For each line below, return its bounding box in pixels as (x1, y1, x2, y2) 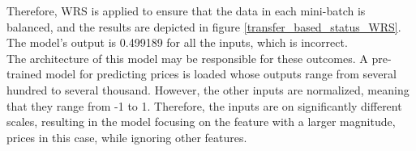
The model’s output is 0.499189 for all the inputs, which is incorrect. (6, 34, 348, 51)
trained (6, 65, 42, 82)
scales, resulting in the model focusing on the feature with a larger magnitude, (6, 113, 396, 130)
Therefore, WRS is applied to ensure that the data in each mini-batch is (6, 2, 366, 19)
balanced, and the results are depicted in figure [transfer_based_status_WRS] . (6, 18, 401, 35)
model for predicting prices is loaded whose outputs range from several (45, 65, 397, 82)
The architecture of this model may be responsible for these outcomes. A (6, 49, 368, 66)
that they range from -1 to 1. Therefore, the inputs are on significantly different (6, 97, 402, 114)
